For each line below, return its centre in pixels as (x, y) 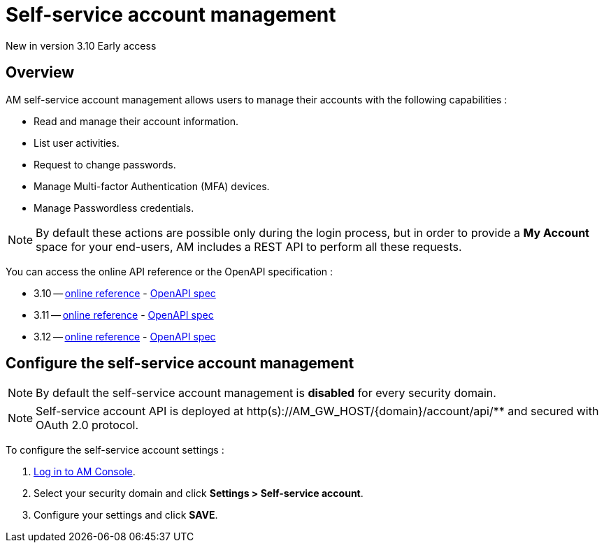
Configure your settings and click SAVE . (126, 515)
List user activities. (77, 143)
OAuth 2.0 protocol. (87, 425)
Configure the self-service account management (180, 363)
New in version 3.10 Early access (81, 45)
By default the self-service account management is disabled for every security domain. (266, 393)
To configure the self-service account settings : (115, 450)
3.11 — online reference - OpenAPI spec (124, 315)
